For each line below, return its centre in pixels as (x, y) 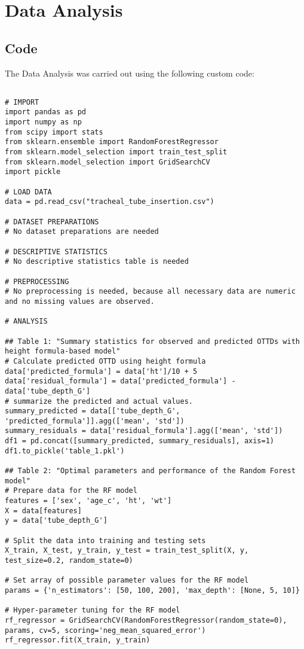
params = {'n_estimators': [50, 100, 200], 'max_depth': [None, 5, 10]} (152, 590)
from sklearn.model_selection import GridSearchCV (108, 162)
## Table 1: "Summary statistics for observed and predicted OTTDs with (152, 341)
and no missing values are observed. (80, 301)
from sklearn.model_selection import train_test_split (116, 152)
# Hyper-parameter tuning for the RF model (93, 610)
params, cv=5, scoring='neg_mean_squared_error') (105, 630)
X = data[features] (43, 511)
